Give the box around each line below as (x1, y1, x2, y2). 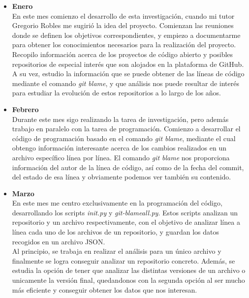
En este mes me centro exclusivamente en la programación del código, (12, 198, 222, 208)
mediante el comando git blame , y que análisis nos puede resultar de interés (12, 78, 239, 88)
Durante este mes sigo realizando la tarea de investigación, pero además (12, 114, 229, 124)
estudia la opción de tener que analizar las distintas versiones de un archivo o (12, 265, 246, 275)
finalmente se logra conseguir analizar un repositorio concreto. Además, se (12, 255, 235, 266)
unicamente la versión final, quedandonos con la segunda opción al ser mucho (12, 275, 245, 285)
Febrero (12, 104, 39, 114)
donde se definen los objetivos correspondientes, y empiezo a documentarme (12, 30, 241, 40)
